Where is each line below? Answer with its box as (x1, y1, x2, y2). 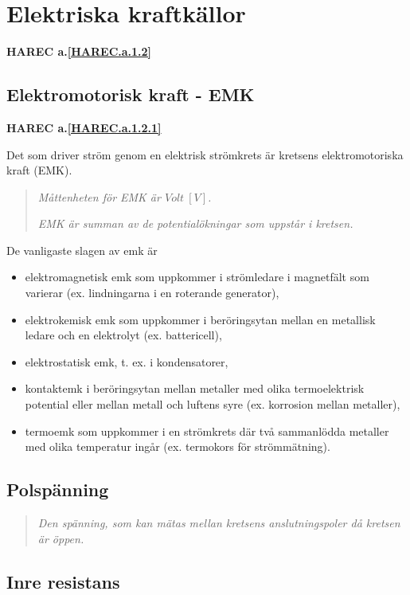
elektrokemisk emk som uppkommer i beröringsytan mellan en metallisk (25, 311, 376, 327)
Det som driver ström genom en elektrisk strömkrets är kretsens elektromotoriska (6, 146, 404, 162)
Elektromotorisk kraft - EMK (6, 82, 255, 107)
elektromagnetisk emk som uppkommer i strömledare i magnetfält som (25, 268, 369, 285)
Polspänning (6, 477, 109, 502)
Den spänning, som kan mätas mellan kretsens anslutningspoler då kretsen (37, 515, 400, 531)
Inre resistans (6, 569, 120, 593)
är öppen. (37, 530, 84, 546)
